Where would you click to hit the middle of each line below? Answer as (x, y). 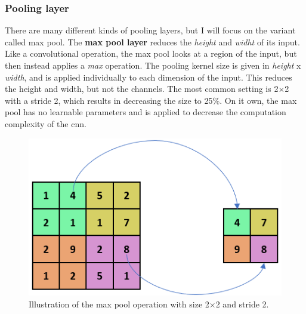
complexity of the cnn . (46, 123)
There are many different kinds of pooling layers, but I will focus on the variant (150, 30)
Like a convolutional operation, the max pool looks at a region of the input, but (151, 53)
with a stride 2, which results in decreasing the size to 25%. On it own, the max (151, 100)
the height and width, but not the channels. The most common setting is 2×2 (147, 89)
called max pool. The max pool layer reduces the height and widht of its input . (152, 41)
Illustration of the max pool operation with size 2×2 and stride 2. (149, 304)
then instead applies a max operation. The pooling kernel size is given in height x (153, 65)
